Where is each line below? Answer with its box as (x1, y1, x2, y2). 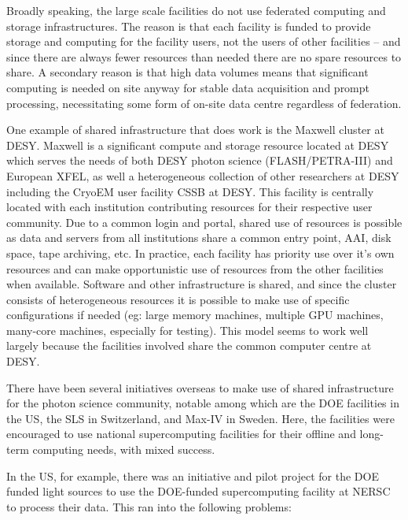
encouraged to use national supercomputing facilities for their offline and (6, 425, 356, 442)
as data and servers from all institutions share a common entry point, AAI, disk (6, 229, 391, 246)
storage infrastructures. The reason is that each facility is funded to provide (6, 17, 371, 34)
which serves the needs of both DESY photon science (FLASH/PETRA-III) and (6, 152, 393, 169)
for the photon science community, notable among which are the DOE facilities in (6, 395, 399, 411)
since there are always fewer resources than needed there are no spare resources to (6, 48, 402, 65)
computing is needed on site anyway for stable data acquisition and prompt (6, 79, 370, 95)
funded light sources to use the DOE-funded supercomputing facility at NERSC (6, 483, 391, 500)
